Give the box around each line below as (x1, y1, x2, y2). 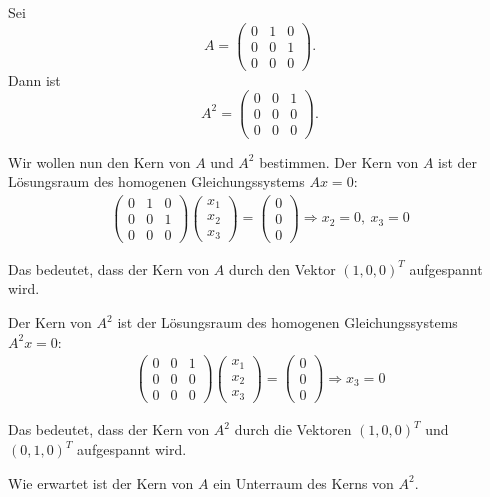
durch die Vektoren (234, 419, 352, 440)
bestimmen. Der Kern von (259, 151, 419, 172)
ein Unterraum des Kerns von (213, 472, 394, 493)
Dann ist (8, 69, 61, 90)
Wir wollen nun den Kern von (8, 151, 191, 172)
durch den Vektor (228, 258, 336, 279)
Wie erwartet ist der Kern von (8, 472, 194, 493)
